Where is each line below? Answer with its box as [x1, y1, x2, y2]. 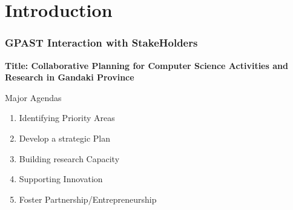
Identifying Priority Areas [19, 111, 115, 124]
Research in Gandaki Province [5, 71, 134, 84]
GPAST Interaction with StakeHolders [5, 35, 198, 50]
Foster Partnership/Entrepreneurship [19, 192, 157, 205]
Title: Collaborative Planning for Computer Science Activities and [5, 59, 288, 71]
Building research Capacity [19, 152, 120, 165]
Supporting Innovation [19, 172, 103, 185]
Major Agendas [5, 91, 62, 103]
